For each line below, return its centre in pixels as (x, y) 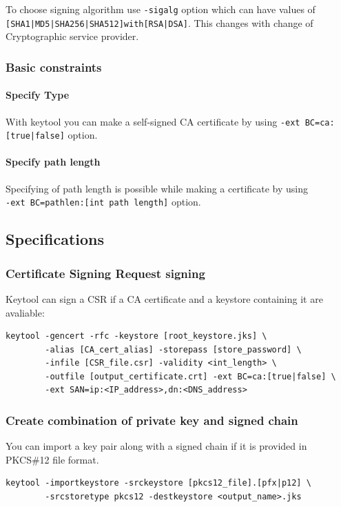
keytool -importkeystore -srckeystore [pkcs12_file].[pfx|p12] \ (158, 483)
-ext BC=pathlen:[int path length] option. (103, 202)
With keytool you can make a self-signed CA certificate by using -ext (153, 121)
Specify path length (53, 162)
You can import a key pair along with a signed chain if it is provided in (156, 446)
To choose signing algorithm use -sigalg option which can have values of (161, 9)
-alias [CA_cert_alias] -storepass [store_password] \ (173, 349)
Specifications (55, 239)
